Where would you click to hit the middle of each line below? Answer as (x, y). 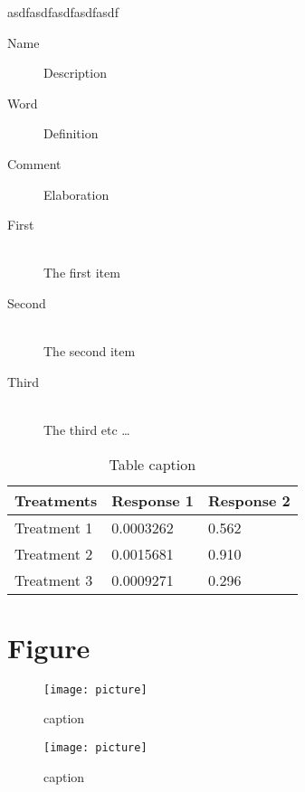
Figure (49, 647)
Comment (34, 163)
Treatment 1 (54, 527)
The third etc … (87, 429)
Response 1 (152, 500)
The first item (82, 273)
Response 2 (249, 500)
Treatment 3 (54, 580)
